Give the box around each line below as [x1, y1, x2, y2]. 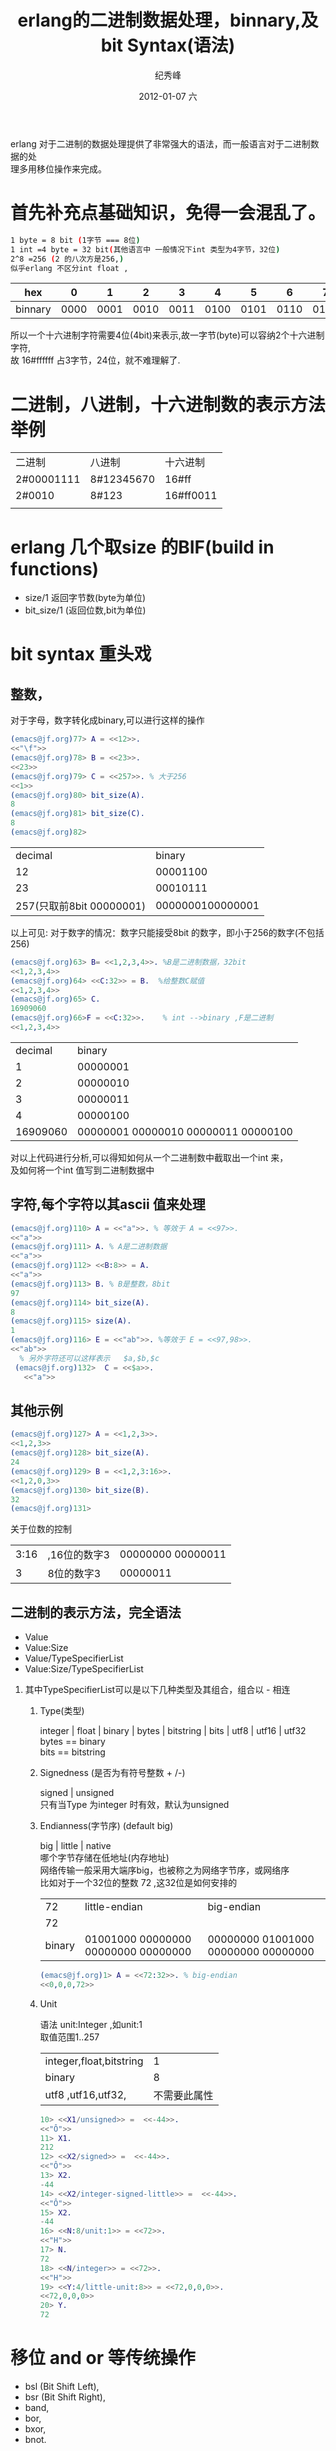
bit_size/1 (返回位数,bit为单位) [24, 604, 147, 616]
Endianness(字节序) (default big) [39, 1820, 174, 1832]
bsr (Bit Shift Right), [24, 2391, 106, 2403]
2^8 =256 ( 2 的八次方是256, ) [10, 254, 125, 264]
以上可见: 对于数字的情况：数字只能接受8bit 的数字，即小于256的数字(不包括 [10, 926, 325, 938]
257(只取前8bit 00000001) [15, 899, 147, 913]
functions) [10, 557, 100, 580]
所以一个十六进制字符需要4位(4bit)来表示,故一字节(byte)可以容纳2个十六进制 [10, 329, 325, 341]
